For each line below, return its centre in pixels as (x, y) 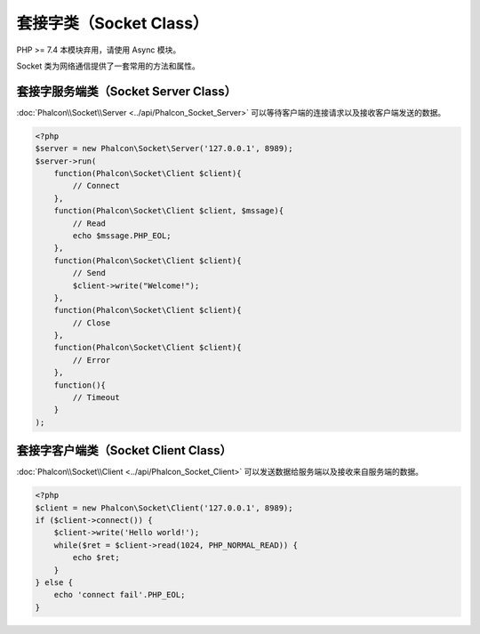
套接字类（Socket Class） (112, 23)
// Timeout (96, 397)
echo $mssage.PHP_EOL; (122, 235)
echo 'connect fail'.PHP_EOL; (120, 595)
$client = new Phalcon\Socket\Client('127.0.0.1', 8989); (164, 508)
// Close (92, 323)
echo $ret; (96, 558)
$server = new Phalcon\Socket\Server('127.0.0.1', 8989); (164, 148)
